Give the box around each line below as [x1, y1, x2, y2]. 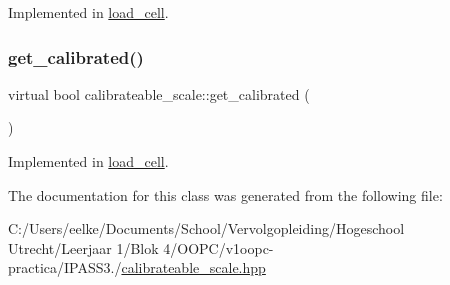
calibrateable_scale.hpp [121, 257, 266, 278]
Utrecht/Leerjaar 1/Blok [8, 237, 159, 258]
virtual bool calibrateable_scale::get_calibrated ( [8, 83, 310, 104]
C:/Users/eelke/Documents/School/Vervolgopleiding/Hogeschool [8, 218, 405, 239]
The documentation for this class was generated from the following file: [8, 184, 443, 205]
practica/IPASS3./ [8, 257, 122, 278]
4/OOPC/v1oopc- [163, 237, 274, 258]
